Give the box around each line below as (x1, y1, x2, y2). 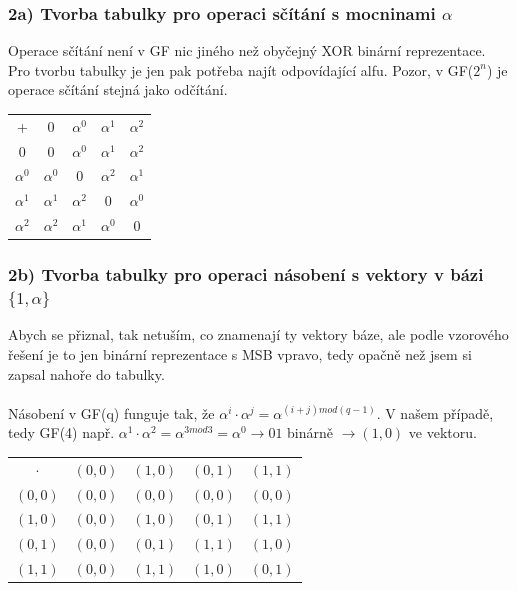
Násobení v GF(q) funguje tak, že (8, 402, 215, 423)
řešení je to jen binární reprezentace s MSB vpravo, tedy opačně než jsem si (8, 343, 472, 364)
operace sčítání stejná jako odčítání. (8, 79, 228, 100)
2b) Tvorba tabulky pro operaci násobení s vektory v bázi (8, 262, 484, 287)
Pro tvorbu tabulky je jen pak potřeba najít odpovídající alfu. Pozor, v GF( (8, 59, 474, 80)
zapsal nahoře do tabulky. (8, 363, 165, 384)
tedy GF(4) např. (8, 422, 115, 443)
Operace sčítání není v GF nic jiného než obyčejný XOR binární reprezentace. (8, 40, 486, 61)
